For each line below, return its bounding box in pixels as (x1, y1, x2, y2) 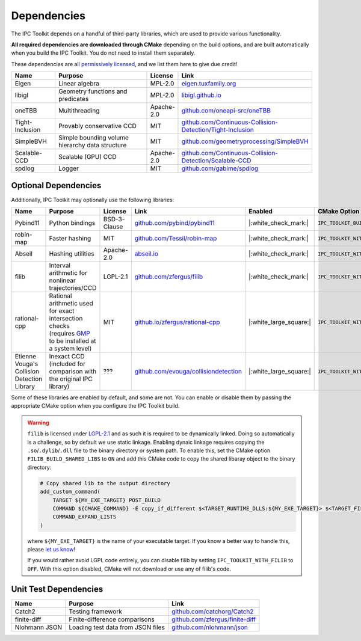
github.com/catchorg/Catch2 (171, 607, 254, 616)
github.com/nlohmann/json (171, 623, 248, 631)
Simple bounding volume (58, 133, 129, 142)
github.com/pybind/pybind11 (134, 219, 215, 227)
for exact (49, 307, 75, 315)
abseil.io (134, 250, 159, 258)
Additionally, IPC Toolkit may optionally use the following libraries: (11, 196, 174, 203)
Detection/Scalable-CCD (181, 156, 251, 165)
